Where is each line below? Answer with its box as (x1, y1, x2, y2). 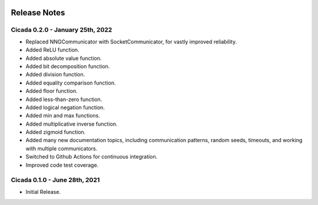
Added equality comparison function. (25, 79, 116, 86)
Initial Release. (25, 188, 61, 195)
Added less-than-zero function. (25, 96, 102, 103)
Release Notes (11, 8, 65, 18)
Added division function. (25, 71, 85, 78)
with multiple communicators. (25, 144, 98, 152)
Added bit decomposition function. (25, 62, 110, 70)
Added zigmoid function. (25, 129, 86, 136)
